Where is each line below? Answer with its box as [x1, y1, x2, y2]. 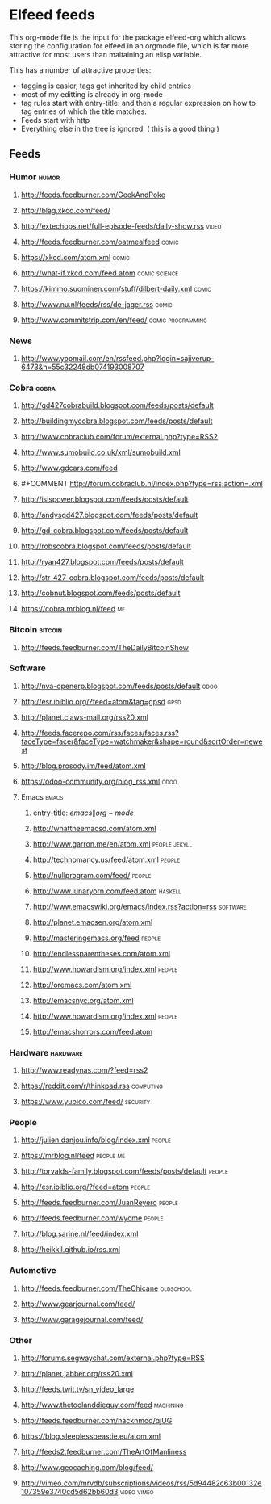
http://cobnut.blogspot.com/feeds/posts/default [20, 588, 181, 599]
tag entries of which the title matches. [20, 107, 148, 116]
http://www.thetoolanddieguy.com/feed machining [20, 1400, 184, 1409]
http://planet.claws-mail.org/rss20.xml [20, 712, 148, 722]
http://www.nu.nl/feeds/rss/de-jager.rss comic [20, 299, 173, 309]
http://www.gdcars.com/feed [20, 463, 118, 473]
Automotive [9, 1265, 56, 1276]
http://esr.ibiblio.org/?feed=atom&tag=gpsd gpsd [20, 696, 182, 706]
